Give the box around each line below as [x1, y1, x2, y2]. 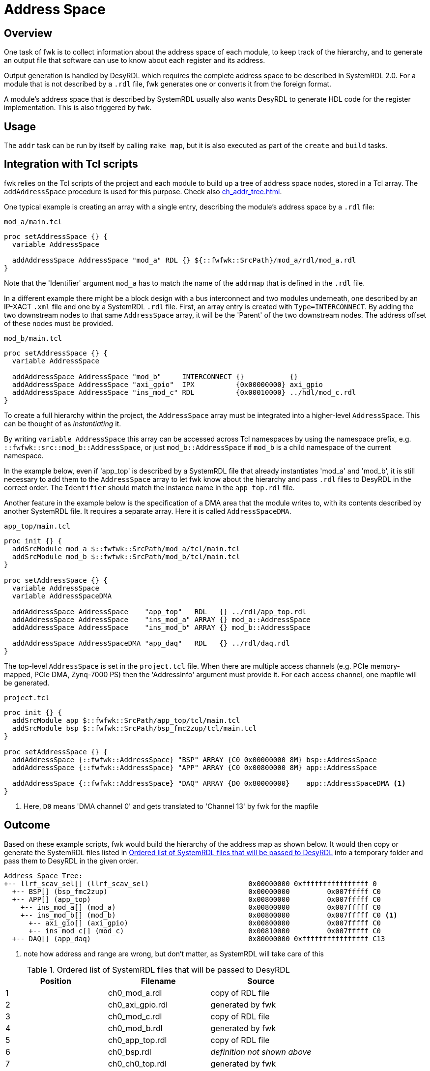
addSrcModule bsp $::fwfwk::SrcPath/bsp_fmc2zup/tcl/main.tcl [12, 724, 257, 732]
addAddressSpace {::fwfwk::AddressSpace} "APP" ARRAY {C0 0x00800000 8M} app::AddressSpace [12, 763, 377, 772]
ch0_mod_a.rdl [108, 987, 162, 998]
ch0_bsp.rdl [108, 1046, 151, 1057]
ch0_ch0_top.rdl [108, 1058, 167, 1069]
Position [40, 976, 72, 986]
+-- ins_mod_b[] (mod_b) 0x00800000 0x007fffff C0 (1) [20, 911, 398, 919]
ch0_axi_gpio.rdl [108, 999, 168, 1010]
